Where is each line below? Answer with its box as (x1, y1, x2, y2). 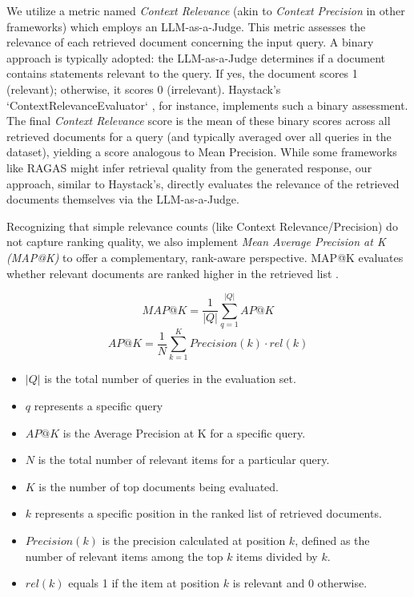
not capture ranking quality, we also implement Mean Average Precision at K (6, 233, 386, 250)
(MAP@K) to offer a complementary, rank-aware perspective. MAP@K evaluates (6, 248, 404, 265)
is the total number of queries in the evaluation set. (44, 370, 296, 387)
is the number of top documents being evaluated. (38, 478, 279, 494)
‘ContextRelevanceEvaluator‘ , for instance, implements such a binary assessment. (6, 96, 408, 113)
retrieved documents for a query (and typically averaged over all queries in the (6, 127, 392, 144)
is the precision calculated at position (102, 531, 286, 548)
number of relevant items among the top (25, 547, 223, 564)
